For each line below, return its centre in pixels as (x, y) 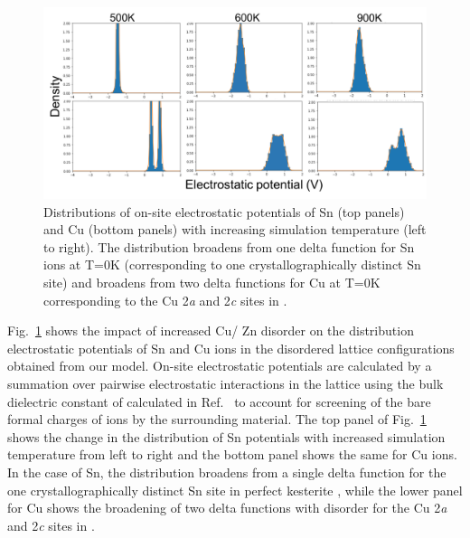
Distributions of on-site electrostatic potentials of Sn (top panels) (224, 211)
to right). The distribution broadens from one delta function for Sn (229, 246)
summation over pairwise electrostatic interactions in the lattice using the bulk (226, 383)
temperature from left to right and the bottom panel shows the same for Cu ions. (232, 454)
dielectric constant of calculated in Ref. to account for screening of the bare (219, 401)
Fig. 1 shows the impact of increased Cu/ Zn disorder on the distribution (211, 330)
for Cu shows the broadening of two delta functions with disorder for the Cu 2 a (227, 508)
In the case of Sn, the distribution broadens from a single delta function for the (227, 472)
